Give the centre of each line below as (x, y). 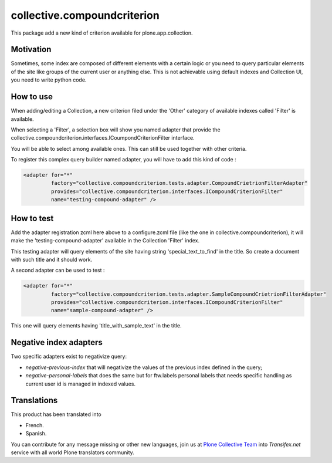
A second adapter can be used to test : (58, 271)
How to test (32, 218)
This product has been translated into (56, 414)
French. (35, 425)
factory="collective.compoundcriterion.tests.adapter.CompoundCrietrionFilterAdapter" (179, 183)
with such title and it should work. (52, 259)
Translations (34, 401)
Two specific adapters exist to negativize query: (69, 356)
